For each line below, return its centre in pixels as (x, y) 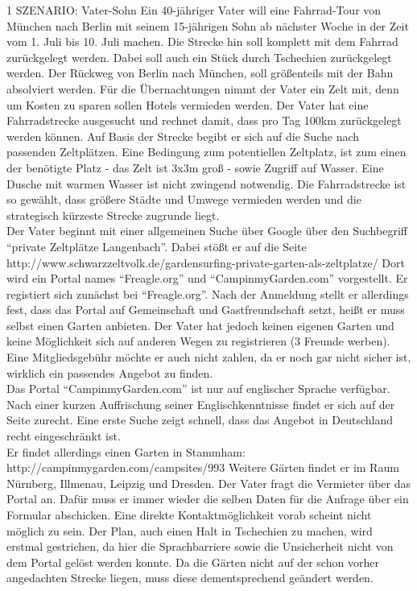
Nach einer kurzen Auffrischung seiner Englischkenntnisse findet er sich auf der (201, 404)
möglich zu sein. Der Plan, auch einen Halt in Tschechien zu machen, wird (190, 530)
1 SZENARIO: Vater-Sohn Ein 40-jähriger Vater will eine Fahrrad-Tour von (194, 10)
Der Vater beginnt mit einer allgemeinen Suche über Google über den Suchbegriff (207, 231)
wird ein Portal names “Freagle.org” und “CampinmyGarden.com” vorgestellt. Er (207, 278)
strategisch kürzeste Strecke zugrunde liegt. (113, 215)
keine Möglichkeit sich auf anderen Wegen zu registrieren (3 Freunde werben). (198, 341)
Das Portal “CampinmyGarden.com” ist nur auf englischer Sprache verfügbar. (198, 388)
